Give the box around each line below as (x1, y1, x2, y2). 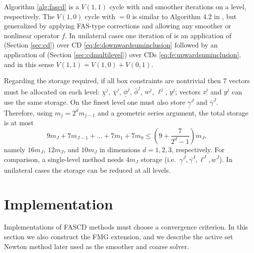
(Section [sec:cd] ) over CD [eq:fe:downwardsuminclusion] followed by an (4, 40, 218, 50)
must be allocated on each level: (4, 86, 100, 96)
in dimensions (99, 144, 140, 154)
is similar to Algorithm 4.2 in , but (132, 11, 237, 21)
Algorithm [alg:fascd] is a (4, 1, 79, 11)
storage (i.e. (140, 154, 176, 164)
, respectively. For (171, 144, 225, 154)
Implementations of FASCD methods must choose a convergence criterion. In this (4, 222, 248, 232)
